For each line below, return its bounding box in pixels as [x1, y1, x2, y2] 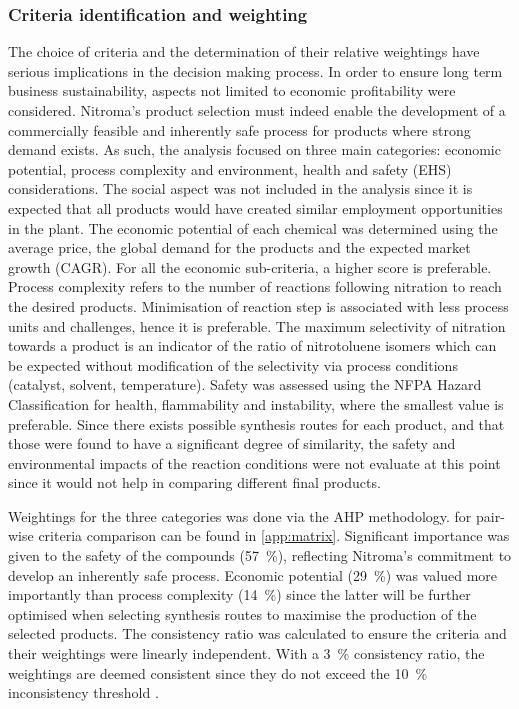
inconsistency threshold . [8, 682, 159, 703]
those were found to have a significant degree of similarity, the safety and [8, 433, 456, 454]
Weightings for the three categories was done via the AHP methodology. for [8, 505, 472, 526]
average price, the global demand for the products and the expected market [8, 237, 471, 258]
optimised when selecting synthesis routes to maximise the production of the [8, 603, 477, 624]
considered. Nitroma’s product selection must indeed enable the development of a [8, 100, 506, 120]
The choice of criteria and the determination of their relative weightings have [8, 41, 480, 62]
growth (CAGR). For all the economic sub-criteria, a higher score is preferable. [8, 256, 492, 277]
